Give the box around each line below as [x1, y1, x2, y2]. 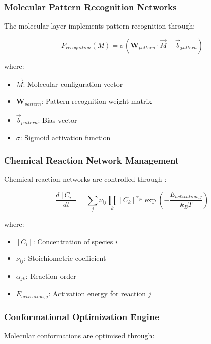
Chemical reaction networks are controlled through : [4, 174, 167, 184]
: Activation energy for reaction [48, 288, 146, 299]
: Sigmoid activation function [20, 132, 111, 143]
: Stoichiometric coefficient [23, 253, 106, 263]
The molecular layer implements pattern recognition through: [4, 20, 195, 31]
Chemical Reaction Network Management [4, 153, 179, 166]
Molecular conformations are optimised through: [4, 330, 155, 340]
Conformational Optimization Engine [4, 310, 159, 323]
